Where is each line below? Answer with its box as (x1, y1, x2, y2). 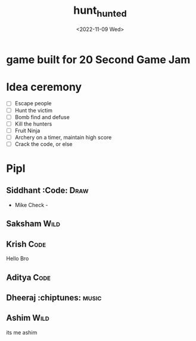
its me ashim (6, 328, 38, 336)
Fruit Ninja (14, 127, 41, 134)
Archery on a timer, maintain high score (14, 133, 112, 141)
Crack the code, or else (14, 140, 73, 147)
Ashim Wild (6, 313, 49, 323)
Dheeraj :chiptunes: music (6, 293, 102, 303)
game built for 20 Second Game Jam (6, 53, 191, 66)
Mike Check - (14, 201, 49, 208)
